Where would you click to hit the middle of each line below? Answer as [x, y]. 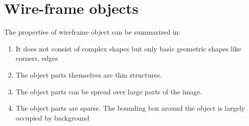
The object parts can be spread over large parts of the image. [109, 91]
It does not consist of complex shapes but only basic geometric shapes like [128, 48]
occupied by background [53, 117]
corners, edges [37, 58]
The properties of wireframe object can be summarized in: [92, 32]
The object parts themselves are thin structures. [89, 74]
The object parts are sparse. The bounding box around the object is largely [130, 108]
